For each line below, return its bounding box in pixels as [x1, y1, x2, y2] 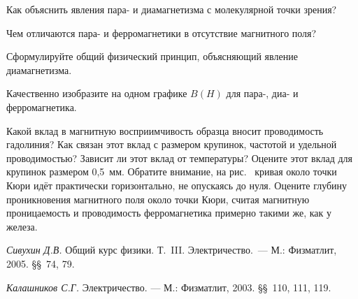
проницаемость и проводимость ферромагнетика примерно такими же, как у [6, 205, 332, 220]
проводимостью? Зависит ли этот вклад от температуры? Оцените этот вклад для [6, 150, 352, 165]
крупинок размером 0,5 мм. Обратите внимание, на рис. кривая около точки [6, 164, 337, 179]
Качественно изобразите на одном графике [6, 86, 187, 101]
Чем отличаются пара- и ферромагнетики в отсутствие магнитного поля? [6, 25, 317, 40]
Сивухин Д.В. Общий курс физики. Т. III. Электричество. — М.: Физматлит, [6, 242, 337, 257]
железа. [6, 219, 38, 233]
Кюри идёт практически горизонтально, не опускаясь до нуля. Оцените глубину [6, 177, 348, 192]
